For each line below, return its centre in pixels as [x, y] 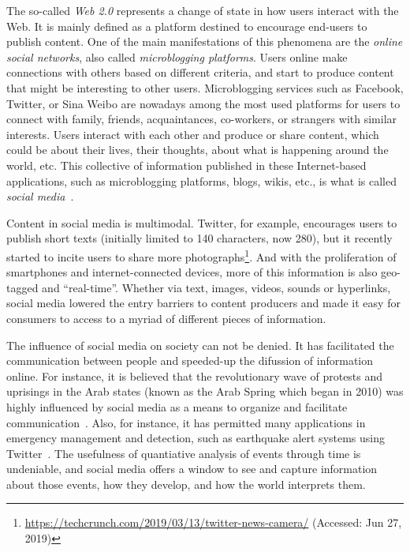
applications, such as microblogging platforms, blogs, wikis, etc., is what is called [201, 180]
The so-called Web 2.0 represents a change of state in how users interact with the [203, 10]
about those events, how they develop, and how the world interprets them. [186, 484]
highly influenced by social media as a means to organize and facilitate [177, 406]
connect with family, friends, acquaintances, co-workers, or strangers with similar [202, 119]
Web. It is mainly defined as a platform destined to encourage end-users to [187, 26]
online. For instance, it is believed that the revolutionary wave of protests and [195, 376]
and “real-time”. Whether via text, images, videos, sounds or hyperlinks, [216, 287]
